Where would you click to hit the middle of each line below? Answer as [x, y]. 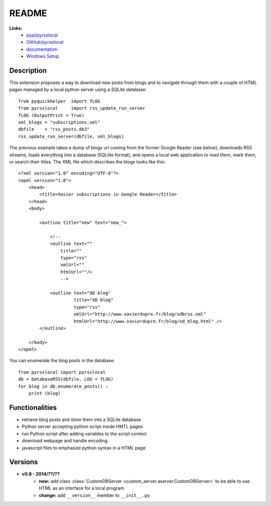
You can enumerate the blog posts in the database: [62, 361]
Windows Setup [43, 56]
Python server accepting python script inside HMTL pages [82, 427]
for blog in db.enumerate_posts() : [63, 386]
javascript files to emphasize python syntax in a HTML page [84, 448]
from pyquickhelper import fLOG [59, 101]
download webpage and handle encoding [65, 441]
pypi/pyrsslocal [42, 35]
